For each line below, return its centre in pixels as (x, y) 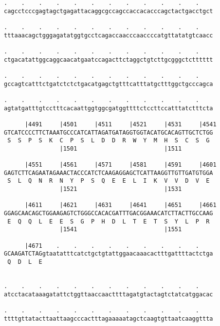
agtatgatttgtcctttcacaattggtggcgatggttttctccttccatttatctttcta (109, 108)
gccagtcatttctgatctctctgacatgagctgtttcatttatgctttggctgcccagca (109, 84)
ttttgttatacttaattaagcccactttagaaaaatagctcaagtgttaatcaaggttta (109, 318)
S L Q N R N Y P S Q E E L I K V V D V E (109, 181)
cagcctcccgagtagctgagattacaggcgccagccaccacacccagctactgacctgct (109, 11)
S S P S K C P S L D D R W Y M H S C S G (109, 141)
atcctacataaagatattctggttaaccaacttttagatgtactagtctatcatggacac (109, 294)
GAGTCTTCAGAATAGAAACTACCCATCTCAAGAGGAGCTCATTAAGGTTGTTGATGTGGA (109, 173)
